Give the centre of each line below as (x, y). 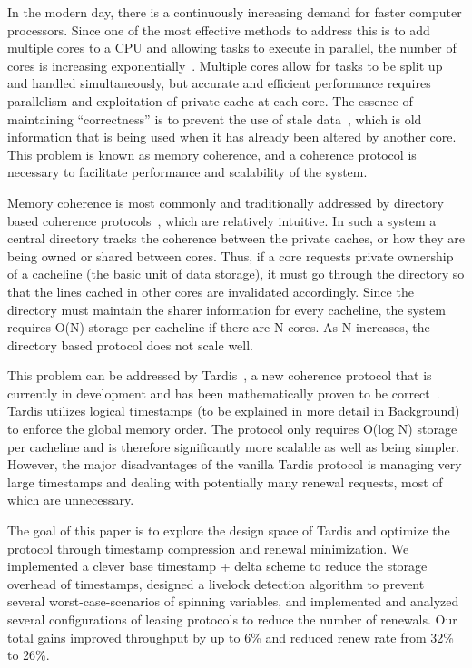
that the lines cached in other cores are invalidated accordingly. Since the (211, 291)
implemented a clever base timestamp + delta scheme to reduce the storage (217, 566)
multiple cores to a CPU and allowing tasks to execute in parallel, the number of (232, 48)
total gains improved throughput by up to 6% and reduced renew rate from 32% (231, 637)
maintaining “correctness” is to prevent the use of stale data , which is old (215, 118)
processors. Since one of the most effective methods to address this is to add (219, 29)
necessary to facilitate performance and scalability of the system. (187, 172)
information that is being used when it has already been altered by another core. (232, 137)
